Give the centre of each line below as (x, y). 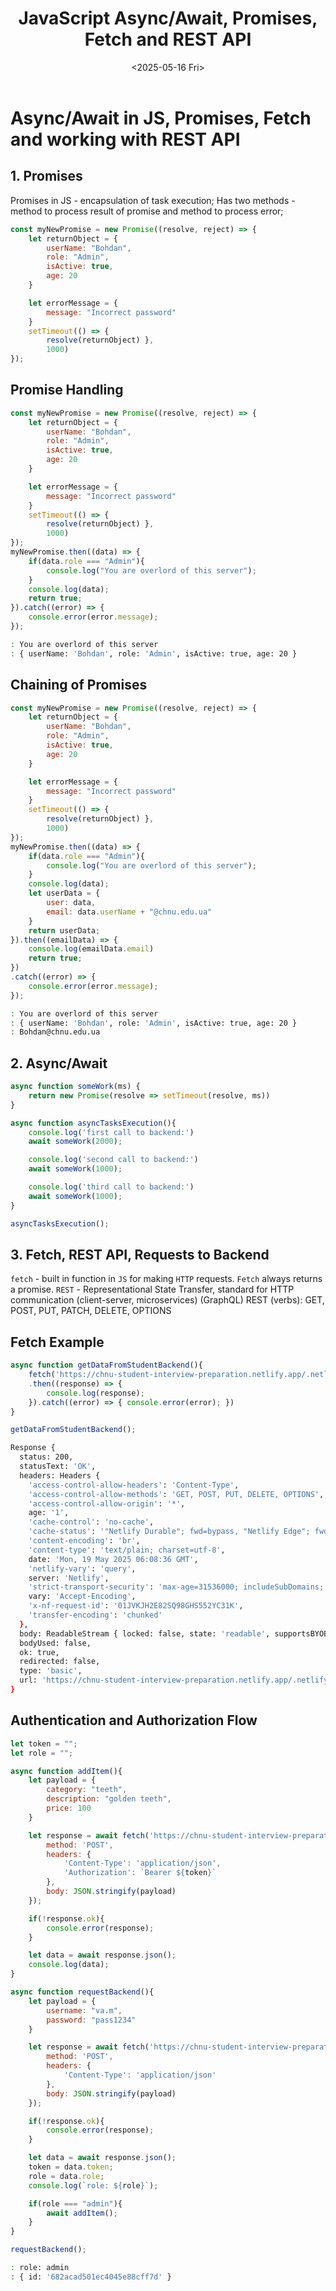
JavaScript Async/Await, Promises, (168, 18)
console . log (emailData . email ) (91, 949)
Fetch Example (57, 1342)
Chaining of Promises (79, 685)
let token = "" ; (44, 1743)
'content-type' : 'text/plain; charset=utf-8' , (127, 1550)
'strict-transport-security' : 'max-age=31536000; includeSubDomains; (176, 1587)
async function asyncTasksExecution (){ (93, 1123)
